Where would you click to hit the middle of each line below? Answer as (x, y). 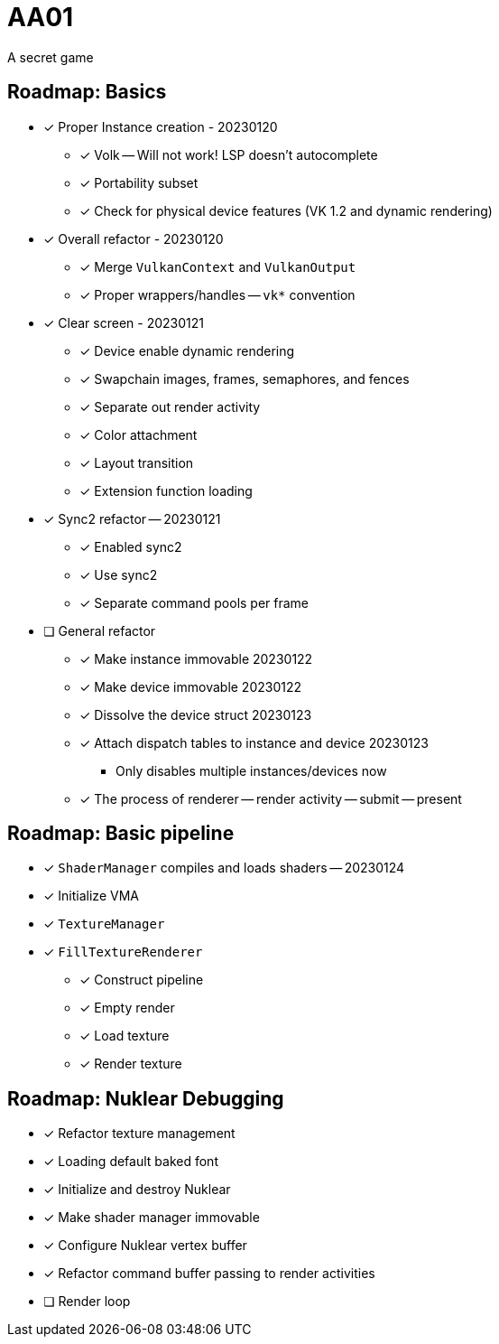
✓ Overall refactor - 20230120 (134, 238)
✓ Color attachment (139, 434)
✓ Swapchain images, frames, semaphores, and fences (245, 378)
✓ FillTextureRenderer (123, 952)
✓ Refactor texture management (139, 1134)
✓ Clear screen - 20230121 (124, 322)
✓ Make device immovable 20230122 (191, 686)
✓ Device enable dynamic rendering (187, 350)
